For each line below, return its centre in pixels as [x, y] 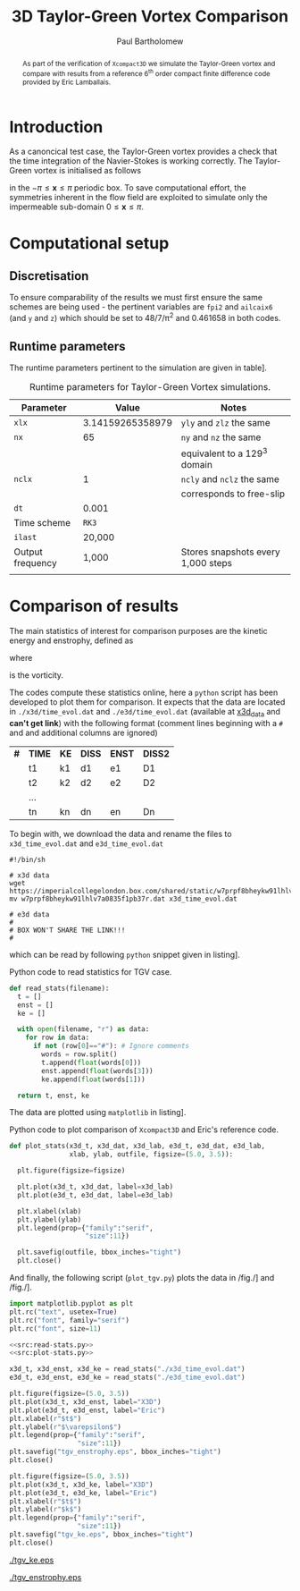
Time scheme [42, 523]
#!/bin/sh [28, 859]
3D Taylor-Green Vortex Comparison [150, 17]
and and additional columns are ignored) [83, 732]
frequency [35, 563]
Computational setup [89, 243]
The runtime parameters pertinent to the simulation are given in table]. [138, 368]
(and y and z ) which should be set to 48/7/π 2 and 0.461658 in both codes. [145, 317]
